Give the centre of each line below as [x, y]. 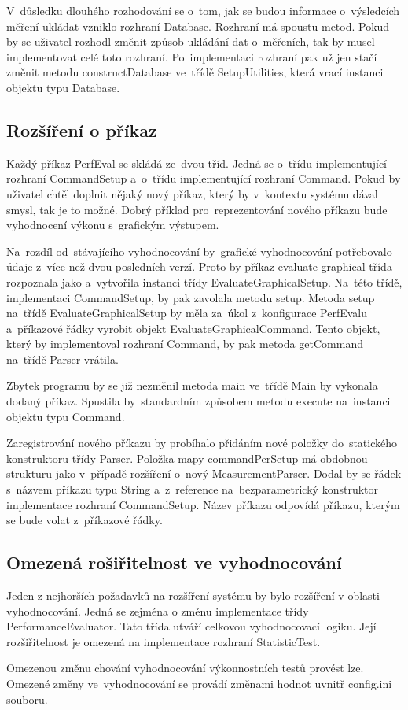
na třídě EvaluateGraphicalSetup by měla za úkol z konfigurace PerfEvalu [187, 313]
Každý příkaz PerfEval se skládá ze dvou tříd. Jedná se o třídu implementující [197, 163]
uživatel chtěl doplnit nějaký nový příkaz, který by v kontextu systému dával [192, 193]
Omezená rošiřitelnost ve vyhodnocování [174, 562]
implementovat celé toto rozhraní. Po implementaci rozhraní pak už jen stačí [192, 56]
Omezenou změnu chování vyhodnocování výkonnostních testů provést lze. [185, 668]
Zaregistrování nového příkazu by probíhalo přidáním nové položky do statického [202, 443]
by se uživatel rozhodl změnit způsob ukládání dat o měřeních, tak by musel [191, 41]
